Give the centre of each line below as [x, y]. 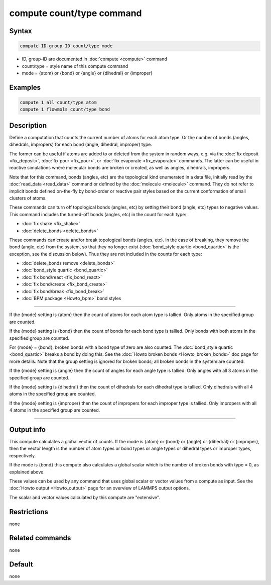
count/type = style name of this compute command [75, 66]
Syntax [21, 31]
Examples [25, 87]
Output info [28, 429]
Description [28, 125]
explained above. [27, 472]
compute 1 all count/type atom [58, 102]
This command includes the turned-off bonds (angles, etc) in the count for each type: [98, 214]
